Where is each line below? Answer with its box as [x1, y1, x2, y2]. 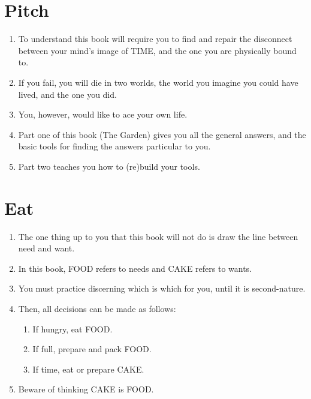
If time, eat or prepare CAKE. [32, 362, 144, 375]
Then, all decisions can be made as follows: [18, 302, 176, 314]
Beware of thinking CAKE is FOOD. [18, 383, 154, 395]
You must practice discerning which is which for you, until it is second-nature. [18, 282, 306, 295]
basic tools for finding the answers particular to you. [18, 140, 211, 152]
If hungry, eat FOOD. [32, 322, 113, 335]
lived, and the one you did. [18, 88, 117, 100]
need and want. [18, 242, 75, 254]
